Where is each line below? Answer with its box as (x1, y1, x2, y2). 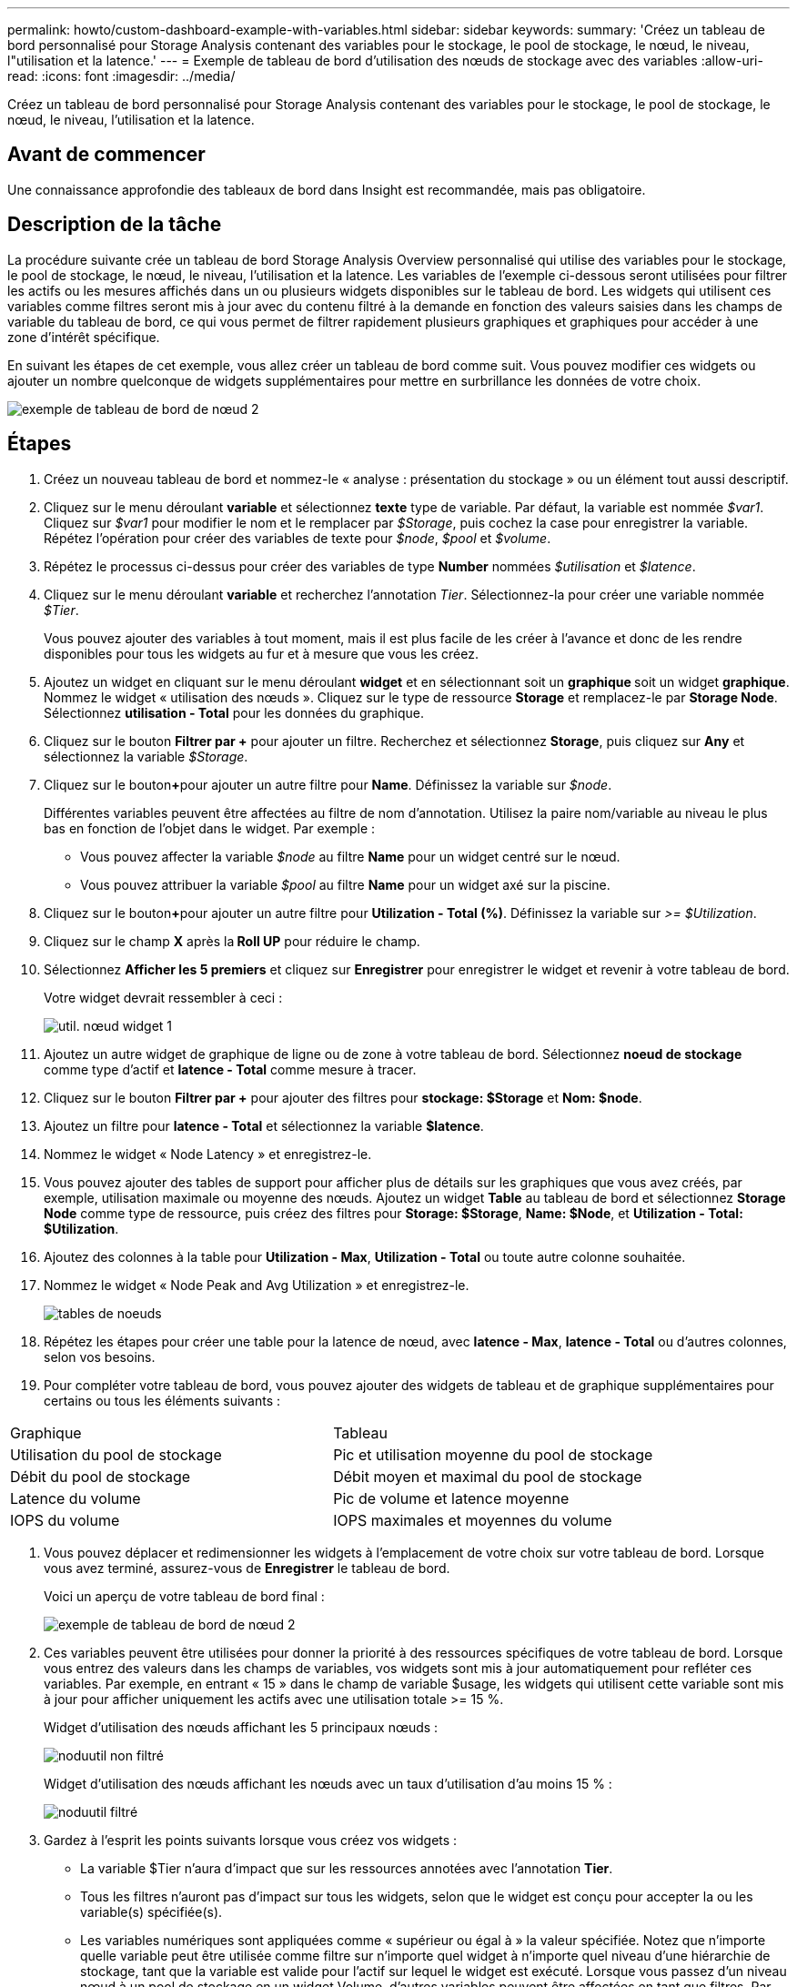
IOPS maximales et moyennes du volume (333, 1510, 612, 1529)
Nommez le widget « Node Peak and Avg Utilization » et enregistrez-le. (44, 1276, 469, 1293)
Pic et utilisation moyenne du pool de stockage (333, 1445, 653, 1464)
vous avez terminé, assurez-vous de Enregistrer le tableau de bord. (44, 1559, 450, 1576)
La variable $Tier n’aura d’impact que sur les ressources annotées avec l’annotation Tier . (80, 1860, 613, 1876)
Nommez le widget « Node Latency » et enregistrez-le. (44, 1145, 372, 1162)
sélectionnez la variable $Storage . (44, 748, 248, 764)
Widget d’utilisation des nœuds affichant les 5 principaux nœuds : (44, 1719, 439, 1735)
